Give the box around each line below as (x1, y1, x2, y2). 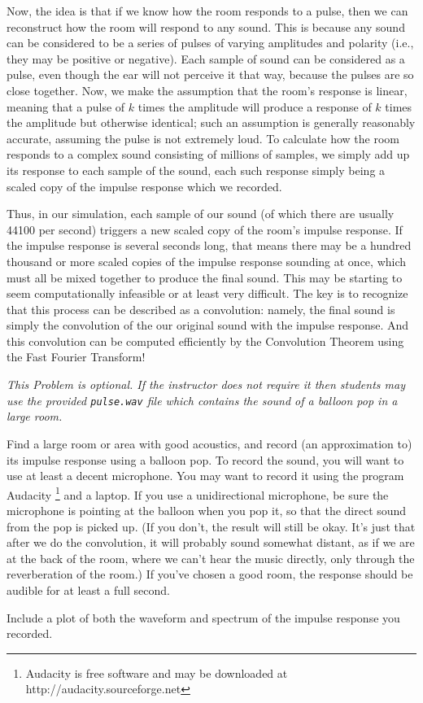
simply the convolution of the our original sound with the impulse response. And (7, 317, 409, 334)
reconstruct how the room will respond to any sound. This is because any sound (7, 18, 405, 35)
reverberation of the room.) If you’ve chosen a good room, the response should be (7, 565, 413, 583)
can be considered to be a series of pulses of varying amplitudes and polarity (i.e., (7, 34, 414, 51)
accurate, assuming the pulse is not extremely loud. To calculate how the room (7, 129, 399, 146)
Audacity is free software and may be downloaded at (25, 664, 288, 681)
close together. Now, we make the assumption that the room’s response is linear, (7, 81, 408, 98)
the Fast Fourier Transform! (7, 348, 146, 365)
